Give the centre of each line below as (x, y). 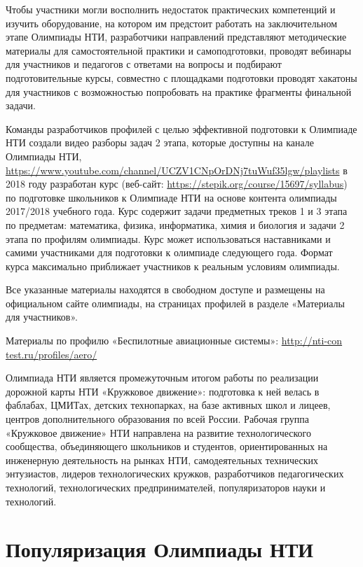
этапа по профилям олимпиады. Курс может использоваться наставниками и (168, 238)
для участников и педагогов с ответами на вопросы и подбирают (144, 64)
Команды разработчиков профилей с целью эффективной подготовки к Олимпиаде (181, 128)
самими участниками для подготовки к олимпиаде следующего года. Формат (169, 252)
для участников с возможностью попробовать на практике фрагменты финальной (179, 91)
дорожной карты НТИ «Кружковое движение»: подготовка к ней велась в (163, 391)
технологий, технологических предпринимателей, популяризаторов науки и (166, 487)
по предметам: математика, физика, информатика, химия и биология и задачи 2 (175, 224)
